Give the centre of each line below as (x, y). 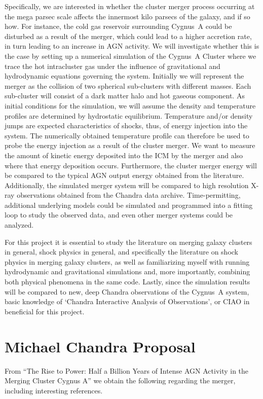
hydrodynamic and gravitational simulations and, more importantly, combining (127, 271)
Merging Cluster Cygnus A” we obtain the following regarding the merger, (120, 380)
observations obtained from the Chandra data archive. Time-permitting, (129, 195)
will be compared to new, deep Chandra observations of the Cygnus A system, (127, 291)
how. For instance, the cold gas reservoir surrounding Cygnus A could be (118, 26)
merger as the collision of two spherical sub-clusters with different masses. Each (128, 85)
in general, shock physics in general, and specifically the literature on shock (121, 252)
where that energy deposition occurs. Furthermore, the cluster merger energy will (131, 165)
